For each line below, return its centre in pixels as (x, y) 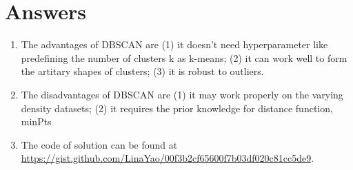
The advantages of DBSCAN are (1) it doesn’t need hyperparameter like (174, 44)
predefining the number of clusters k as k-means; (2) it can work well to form (184, 57)
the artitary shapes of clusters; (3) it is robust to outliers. (142, 71)
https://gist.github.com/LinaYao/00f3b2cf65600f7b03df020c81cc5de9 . (168, 158)
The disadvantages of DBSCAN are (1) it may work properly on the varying (182, 94)
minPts (36, 121)
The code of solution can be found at (99, 144)
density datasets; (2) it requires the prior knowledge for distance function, (177, 108)
